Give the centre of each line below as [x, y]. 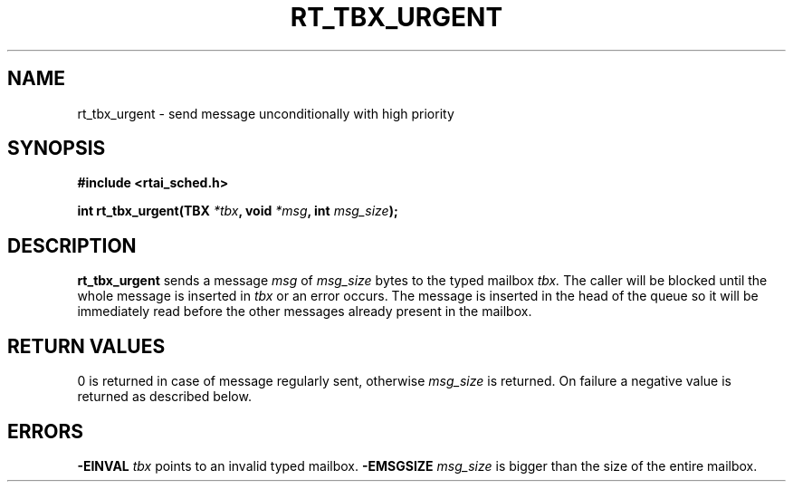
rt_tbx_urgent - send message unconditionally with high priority [266, 113]
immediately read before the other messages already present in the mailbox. [305, 312]
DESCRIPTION [72, 245]
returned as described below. [164, 397]
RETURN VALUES [86, 346]
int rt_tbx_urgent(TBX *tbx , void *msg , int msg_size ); [238, 211]
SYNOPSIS [57, 149]
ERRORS [46, 431]
